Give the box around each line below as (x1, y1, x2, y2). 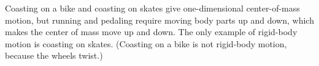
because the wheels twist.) (5, 49, 103, 62)
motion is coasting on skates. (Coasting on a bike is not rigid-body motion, (5, 37, 287, 50)
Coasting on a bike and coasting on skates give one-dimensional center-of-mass (5, 2, 300, 14)
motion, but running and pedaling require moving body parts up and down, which (5, 13, 314, 26)
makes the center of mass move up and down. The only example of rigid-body (5, 25, 298, 38)
